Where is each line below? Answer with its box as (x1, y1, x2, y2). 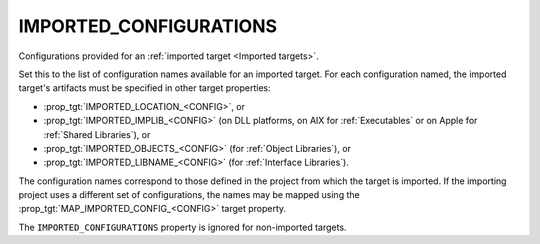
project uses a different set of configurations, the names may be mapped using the (18, 189, 360, 201)
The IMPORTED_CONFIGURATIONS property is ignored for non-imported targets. (18, 221, 347, 233)
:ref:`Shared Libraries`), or (43, 128, 151, 140)
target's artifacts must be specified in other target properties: (18, 82, 272, 94)
